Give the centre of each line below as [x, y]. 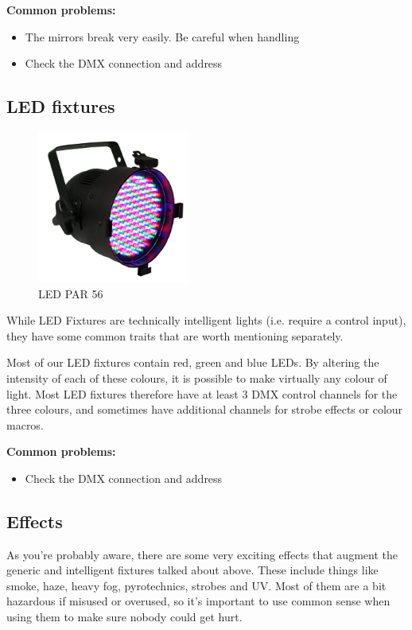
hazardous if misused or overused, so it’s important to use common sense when [198, 601]
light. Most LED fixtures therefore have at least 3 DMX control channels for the [202, 393]
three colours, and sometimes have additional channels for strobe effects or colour [205, 409]
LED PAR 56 [71, 293]
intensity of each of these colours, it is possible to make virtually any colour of [197, 377]
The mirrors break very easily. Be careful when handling [162, 36]
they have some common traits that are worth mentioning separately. [175, 335]
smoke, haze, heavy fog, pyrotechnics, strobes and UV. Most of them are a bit [196, 585]
